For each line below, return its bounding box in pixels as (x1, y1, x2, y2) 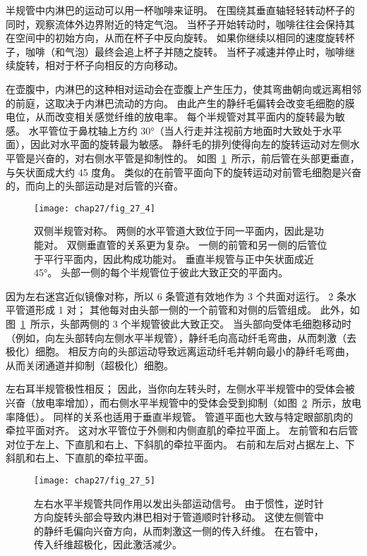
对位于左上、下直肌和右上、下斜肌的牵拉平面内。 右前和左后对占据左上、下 (6, 436, 355, 451)
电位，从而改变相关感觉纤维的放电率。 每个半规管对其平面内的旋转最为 (6, 109, 335, 124)
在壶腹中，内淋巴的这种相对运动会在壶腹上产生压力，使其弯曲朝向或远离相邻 (6, 81, 361, 96)
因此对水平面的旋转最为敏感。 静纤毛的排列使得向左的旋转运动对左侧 (30, 137, 350, 152)
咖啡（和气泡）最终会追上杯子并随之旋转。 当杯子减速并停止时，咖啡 (25, 44, 345, 58)
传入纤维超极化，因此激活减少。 (34, 537, 182, 552)
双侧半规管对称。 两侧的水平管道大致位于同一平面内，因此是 (34, 223, 314, 238)
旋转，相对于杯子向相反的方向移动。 (15, 58, 183, 73)
